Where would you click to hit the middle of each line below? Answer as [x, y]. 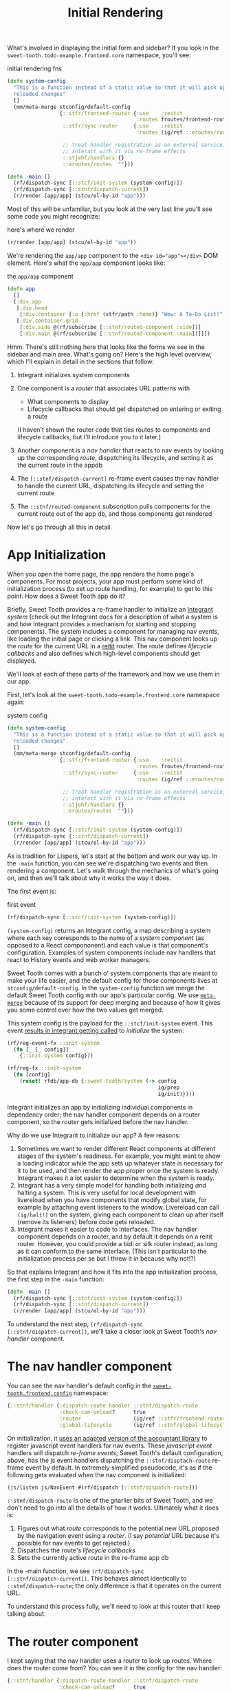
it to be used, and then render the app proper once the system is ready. [118, 1170]
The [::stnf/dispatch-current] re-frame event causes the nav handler [118, 478]
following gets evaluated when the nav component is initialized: [97, 1474]
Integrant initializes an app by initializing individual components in [100, 1107]
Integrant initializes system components [74, 374]
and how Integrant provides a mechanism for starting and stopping [102, 624]
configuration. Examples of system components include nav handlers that [111, 952]
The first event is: [32, 891]
